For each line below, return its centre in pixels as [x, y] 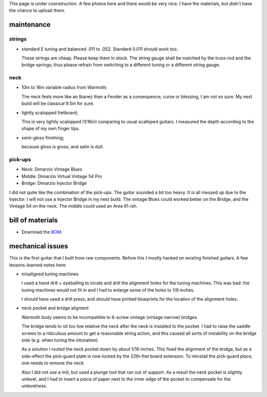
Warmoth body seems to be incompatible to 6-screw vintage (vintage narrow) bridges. [110, 317]
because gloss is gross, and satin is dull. [63, 147]
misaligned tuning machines [50, 274]
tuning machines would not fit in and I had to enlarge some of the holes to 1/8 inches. [108, 290]
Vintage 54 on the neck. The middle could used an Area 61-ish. [73, 206]
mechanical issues [39, 246]
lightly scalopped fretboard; [50, 112]
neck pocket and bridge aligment [55, 308]
